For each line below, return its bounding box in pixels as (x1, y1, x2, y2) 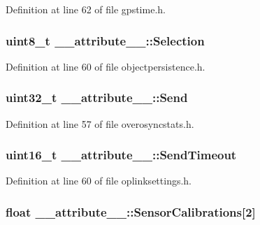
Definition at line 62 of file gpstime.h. (6, 2, 166, 16)
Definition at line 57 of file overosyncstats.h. (6, 116, 194, 131)
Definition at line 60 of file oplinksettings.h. (6, 173, 192, 188)
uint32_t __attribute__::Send (6, 89, 188, 106)
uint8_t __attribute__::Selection (6, 31, 205, 49)
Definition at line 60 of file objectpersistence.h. (6, 59, 205, 73)
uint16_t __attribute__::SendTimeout (6, 146, 237, 164)
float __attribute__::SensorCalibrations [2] (6, 203, 256, 220)
